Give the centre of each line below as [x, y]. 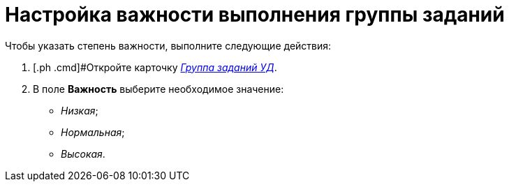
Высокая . [83, 154]
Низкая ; [80, 110]
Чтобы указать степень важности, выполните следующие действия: [168, 45]
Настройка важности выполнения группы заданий [255, 15]
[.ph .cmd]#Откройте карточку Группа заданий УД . [155, 67]
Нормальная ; [93, 132]
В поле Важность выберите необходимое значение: [158, 89]
